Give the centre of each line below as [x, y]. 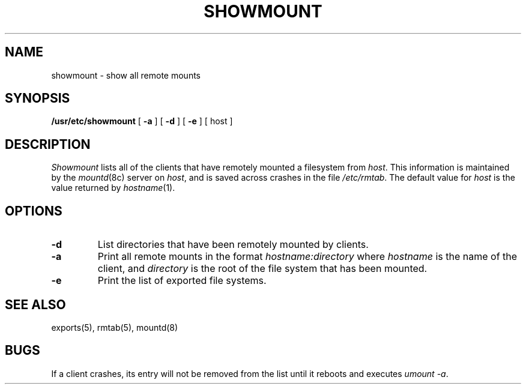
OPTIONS [34, 211]
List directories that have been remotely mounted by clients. [233, 245]
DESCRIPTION [48, 144]
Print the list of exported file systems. [182, 281]
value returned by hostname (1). [113, 188]
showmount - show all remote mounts [126, 75]
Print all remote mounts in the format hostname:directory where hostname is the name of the [307, 257]
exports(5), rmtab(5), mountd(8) [115, 327]
